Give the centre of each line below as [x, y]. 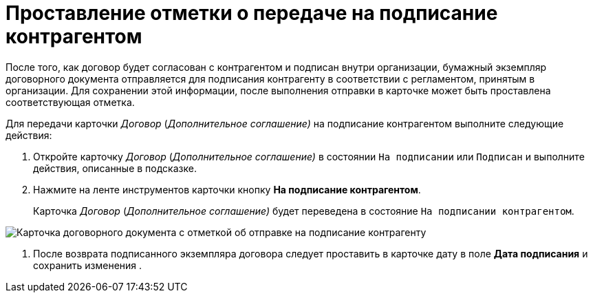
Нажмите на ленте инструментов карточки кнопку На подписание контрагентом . [227, 189]
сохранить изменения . [88, 265]
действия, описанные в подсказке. [115, 168]
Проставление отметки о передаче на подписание [252, 13]
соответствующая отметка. [70, 102]
